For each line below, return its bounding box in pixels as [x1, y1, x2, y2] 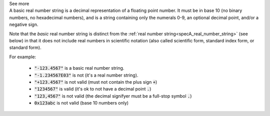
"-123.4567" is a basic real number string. [34, 65, 124, 71]
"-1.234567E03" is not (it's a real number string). [34, 72, 138, 78]
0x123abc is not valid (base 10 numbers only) [34, 100, 129, 106]
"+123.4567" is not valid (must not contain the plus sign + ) [34, 79, 157, 85]
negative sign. [9, 21, 38, 27]
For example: [9, 54, 36, 60]
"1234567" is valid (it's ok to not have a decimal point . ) [34, 86, 151, 92]
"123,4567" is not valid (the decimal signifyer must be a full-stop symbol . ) [34, 93, 192, 99]
